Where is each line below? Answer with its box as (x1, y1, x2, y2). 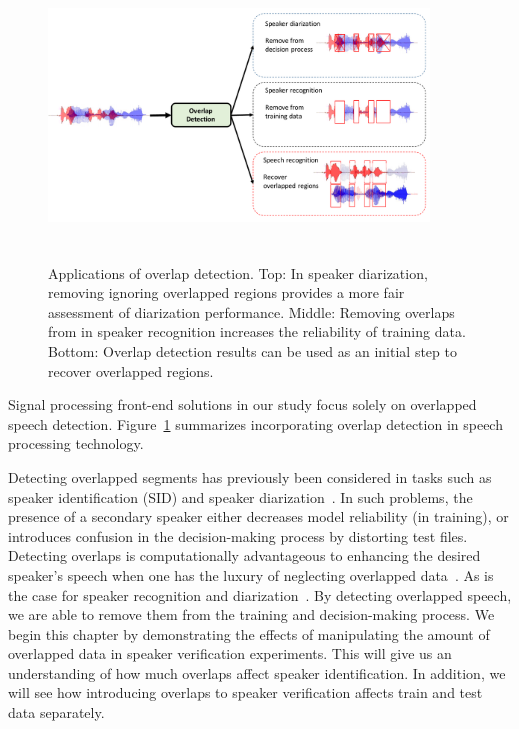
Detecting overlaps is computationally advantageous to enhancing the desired (8, 545, 481, 566)
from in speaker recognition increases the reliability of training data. (48, 321, 466, 342)
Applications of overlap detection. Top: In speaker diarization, (48, 262, 428, 283)
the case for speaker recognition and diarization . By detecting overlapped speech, (8, 584, 512, 605)
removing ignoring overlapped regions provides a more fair (48, 282, 405, 303)
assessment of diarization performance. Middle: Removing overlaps (48, 301, 455, 322)
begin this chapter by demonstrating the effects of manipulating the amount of (8, 623, 490, 644)
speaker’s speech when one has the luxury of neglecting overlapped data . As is (8, 564, 494, 585)
